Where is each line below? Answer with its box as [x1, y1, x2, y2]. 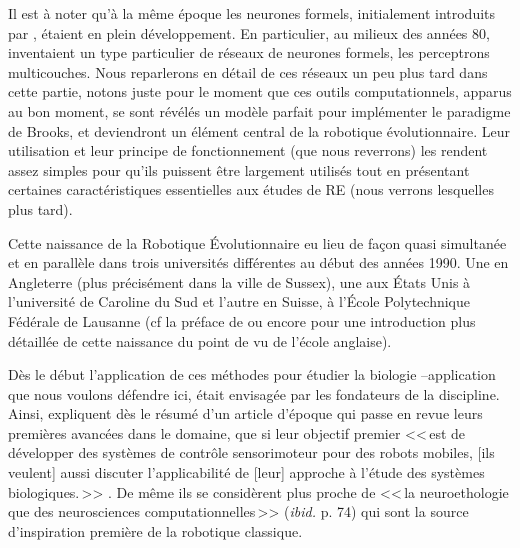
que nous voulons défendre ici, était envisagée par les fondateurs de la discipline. [8, 383, 500, 404]
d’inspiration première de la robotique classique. [8, 520, 303, 541]
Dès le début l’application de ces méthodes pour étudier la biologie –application [8, 364, 496, 385]
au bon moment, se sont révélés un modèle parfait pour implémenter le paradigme [8, 100, 511, 121]
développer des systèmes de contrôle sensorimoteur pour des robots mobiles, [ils [8, 442, 495, 463]
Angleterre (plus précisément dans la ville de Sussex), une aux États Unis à [8, 271, 471, 292]
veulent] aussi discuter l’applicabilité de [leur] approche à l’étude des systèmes [8, 462, 485, 483]
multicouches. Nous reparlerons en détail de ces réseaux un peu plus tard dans [8, 61, 488, 82]
